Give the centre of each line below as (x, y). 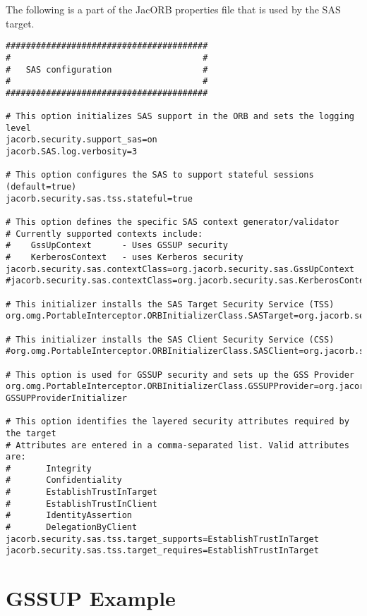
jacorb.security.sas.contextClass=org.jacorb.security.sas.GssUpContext (180, 269)
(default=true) (41, 187)
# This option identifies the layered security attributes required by (178, 422)
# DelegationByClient (72, 528)
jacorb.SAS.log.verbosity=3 (72, 152)
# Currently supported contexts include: (104, 234)
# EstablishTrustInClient (82, 504)
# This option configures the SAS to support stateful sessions (160, 175)
